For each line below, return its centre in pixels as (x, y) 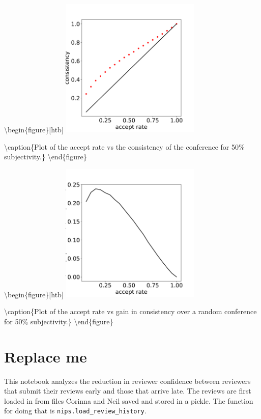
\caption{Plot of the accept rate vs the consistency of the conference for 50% (124, 146)
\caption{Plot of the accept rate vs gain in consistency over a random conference (130, 311)
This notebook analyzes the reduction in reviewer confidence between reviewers (127, 381)
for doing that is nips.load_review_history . (75, 411)
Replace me (46, 356)
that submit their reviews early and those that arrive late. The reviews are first (128, 391)
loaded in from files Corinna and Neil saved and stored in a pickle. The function (129, 400)
